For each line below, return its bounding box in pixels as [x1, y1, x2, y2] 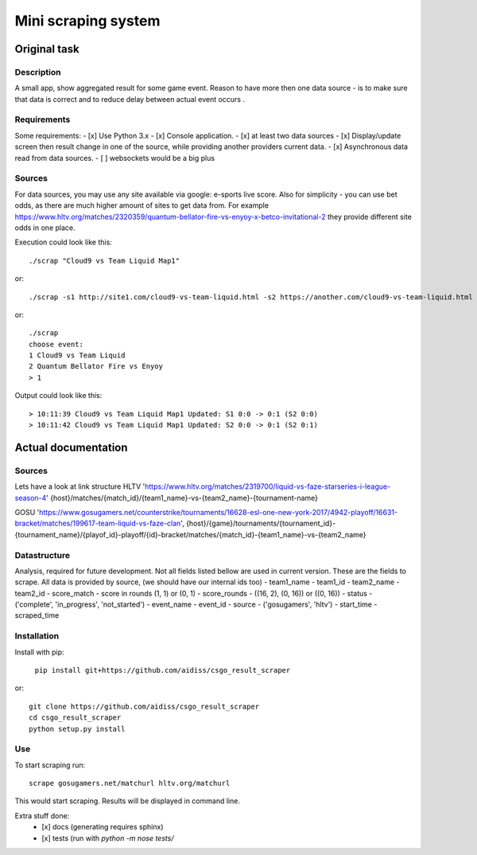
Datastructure [14, 549, 71, 560]
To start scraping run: [14, 760, 86, 770]
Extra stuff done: [14, 810, 70, 820]
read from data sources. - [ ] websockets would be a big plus [14, 153, 215, 162]
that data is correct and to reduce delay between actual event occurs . [14, 94, 246, 103]
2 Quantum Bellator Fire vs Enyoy [29, 362, 163, 371]
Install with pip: [14, 647, 64, 657]
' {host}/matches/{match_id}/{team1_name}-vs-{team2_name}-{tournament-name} [46, 493, 318, 502]
